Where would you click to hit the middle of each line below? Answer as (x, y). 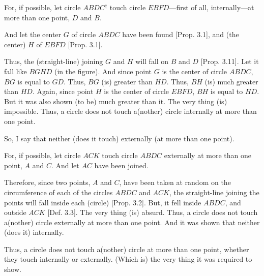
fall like (16, 71)
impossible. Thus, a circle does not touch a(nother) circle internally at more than (130, 111)
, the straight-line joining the (214, 192)
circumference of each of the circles (58, 192)
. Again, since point (63, 91)
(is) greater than (127, 81)
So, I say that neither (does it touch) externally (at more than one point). (119, 138)
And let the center (33, 34)
